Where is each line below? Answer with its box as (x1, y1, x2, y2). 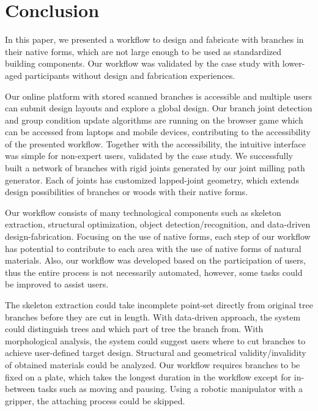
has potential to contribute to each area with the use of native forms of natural (5, 242, 301, 254)
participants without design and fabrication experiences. (24, 68, 235, 81)
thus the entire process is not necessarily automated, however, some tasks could (5, 265, 303, 278)
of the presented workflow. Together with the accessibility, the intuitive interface (5, 137, 306, 150)
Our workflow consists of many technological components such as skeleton (5, 206, 281, 218)
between (5, 382, 35, 395)
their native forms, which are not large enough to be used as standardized (5, 45, 282, 57)
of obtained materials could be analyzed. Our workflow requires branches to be (5, 358, 300, 371)
